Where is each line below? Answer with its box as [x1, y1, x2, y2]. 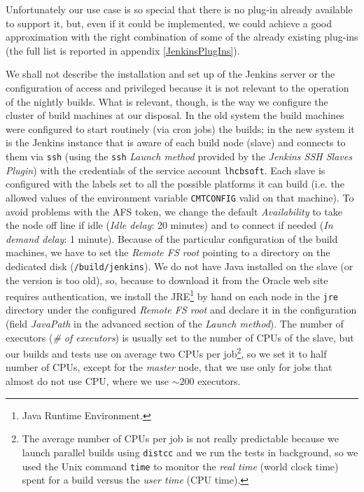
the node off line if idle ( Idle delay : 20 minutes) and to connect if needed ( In [6, 218, 333, 232]
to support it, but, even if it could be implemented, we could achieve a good [6, 15, 332, 30]
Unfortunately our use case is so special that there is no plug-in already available [6, 2, 353, 16]
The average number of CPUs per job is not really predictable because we [22, 431, 339, 446]
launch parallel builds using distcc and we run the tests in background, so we [22, 444, 358, 459]
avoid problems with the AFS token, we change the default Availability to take [6, 204, 342, 218]
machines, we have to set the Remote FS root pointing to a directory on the [6, 245, 330, 260]
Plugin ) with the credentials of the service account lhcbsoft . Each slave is [6, 162, 325, 177]
